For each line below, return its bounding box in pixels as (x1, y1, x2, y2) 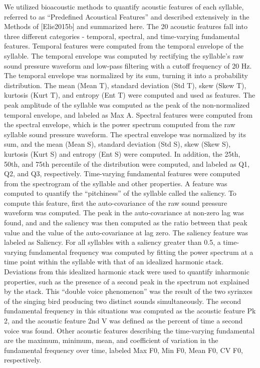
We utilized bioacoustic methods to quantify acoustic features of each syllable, (4, 2, 244, 12)
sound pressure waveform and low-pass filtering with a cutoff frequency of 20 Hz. (4, 60, 252, 71)
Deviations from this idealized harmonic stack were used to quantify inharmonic (4, 266, 249, 277)
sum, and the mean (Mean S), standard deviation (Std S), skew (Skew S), (4, 139, 231, 149)
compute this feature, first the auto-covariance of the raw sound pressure (4, 197, 227, 208)
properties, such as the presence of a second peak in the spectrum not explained (4, 276, 249, 286)
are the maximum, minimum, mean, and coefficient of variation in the (4, 335, 218, 345)
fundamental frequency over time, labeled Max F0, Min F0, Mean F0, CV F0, (4, 344, 243, 355)
